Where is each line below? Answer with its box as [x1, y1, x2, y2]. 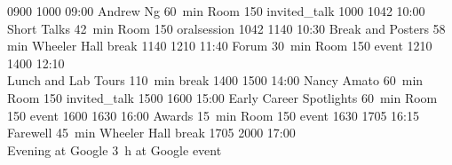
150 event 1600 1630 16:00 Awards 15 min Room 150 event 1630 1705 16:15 [7, 106, 419, 124]
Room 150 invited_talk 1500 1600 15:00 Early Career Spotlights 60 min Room [7, 88, 438, 106]
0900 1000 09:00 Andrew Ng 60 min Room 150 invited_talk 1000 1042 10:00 [7, 2, 425, 20]
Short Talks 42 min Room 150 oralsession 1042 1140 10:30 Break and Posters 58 [7, 19, 446, 37]
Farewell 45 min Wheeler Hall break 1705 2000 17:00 [7, 123, 296, 142]
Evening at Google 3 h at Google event [7, 140, 222, 159]
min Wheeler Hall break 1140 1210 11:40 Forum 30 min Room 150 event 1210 [7, 36, 432, 55]
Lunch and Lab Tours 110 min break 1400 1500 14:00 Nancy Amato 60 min [7, 71, 424, 90]
